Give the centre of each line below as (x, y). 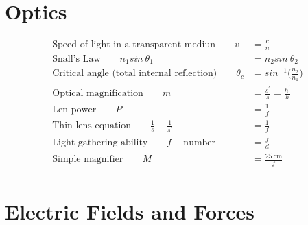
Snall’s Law (76, 59)
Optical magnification (98, 94)
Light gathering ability (100, 142)
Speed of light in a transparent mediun (134, 44)
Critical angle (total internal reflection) (135, 74)
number (200, 142)
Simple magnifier (88, 159)
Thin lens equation (92, 126)
